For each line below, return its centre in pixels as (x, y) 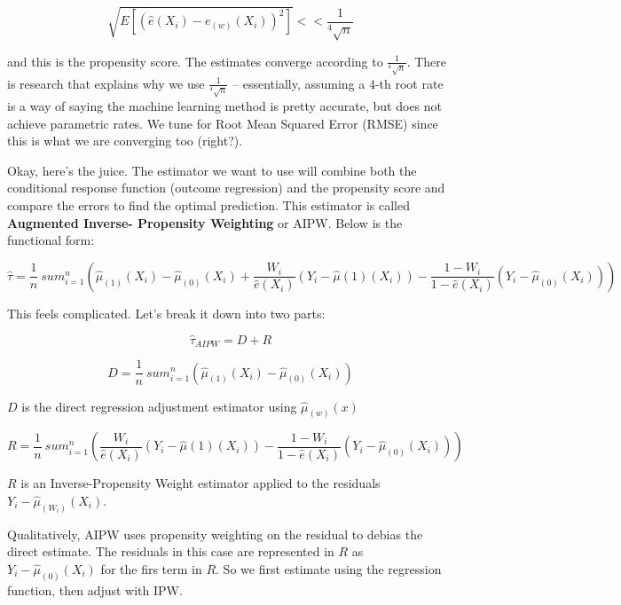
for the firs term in (151, 569)
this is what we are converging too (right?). (125, 141)
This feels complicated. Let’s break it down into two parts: (166, 313)
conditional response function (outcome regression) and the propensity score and (226, 188)
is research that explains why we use (106, 83)
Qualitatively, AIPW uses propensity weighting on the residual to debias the (215, 534)
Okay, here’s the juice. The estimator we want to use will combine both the (212, 170)
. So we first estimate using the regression (329, 569)
